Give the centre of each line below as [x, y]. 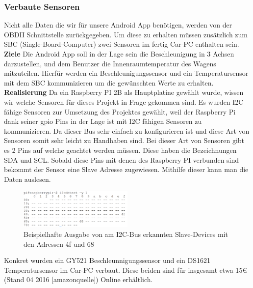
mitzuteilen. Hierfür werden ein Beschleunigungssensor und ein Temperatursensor [126, 73]
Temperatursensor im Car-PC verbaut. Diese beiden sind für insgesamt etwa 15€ [126, 270]
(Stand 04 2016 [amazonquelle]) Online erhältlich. [78, 279]
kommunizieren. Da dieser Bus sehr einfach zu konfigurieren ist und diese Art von [127, 130]
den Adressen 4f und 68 [59, 244]
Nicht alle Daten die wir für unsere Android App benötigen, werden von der [118, 25]
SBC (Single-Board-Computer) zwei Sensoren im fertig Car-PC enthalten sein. [122, 44]
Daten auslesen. [27, 179]
